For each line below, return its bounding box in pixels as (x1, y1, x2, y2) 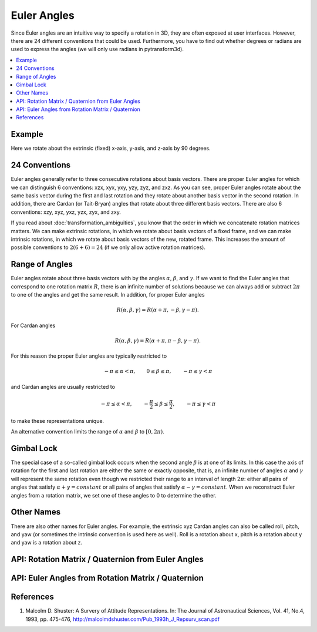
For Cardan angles (11, 322, 56, 329)
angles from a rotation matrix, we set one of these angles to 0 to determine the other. (11, 492, 217, 499)
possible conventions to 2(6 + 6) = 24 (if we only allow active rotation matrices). (11, 244, 205, 251)
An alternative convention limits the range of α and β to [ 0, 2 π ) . (11, 428, 164, 435)
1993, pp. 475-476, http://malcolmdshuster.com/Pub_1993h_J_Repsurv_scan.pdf (25, 616, 220, 623)
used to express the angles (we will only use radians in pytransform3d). (11, 46, 184, 53)
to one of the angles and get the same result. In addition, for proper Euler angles (11, 291, 205, 298)
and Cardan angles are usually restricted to (11, 383, 116, 390)
